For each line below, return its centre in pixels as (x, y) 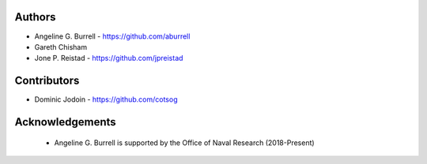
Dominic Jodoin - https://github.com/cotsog (106, 99)
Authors (35, 17)
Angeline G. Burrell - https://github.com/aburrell (112, 36)
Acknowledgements (65, 122)
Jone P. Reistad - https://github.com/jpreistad (109, 58)
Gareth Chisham (60, 47)
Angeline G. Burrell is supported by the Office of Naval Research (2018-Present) (185, 143)
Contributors (47, 81)
